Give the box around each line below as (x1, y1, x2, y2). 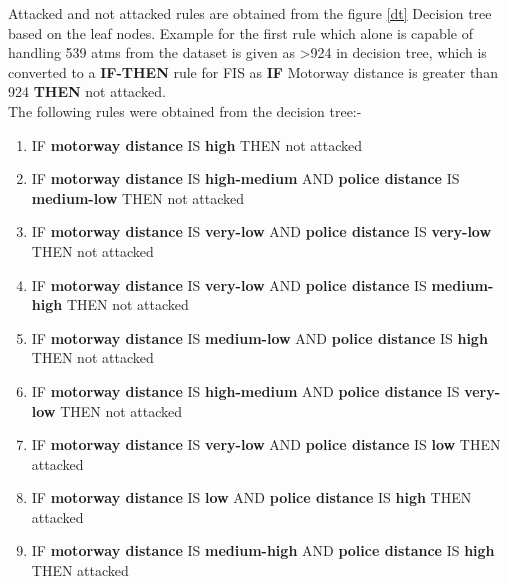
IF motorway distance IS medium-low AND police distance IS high (31, 327, 488, 348)
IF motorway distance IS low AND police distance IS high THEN (31, 487, 472, 508)
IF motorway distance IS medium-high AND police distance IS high (31, 540, 495, 561)
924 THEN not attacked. (8, 81, 166, 102)
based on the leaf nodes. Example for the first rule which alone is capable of (8, 22, 473, 43)
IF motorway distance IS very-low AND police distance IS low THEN (31, 434, 501, 455)
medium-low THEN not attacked (31, 187, 244, 208)
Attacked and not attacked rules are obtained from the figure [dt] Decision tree (8, 3, 492, 23)
